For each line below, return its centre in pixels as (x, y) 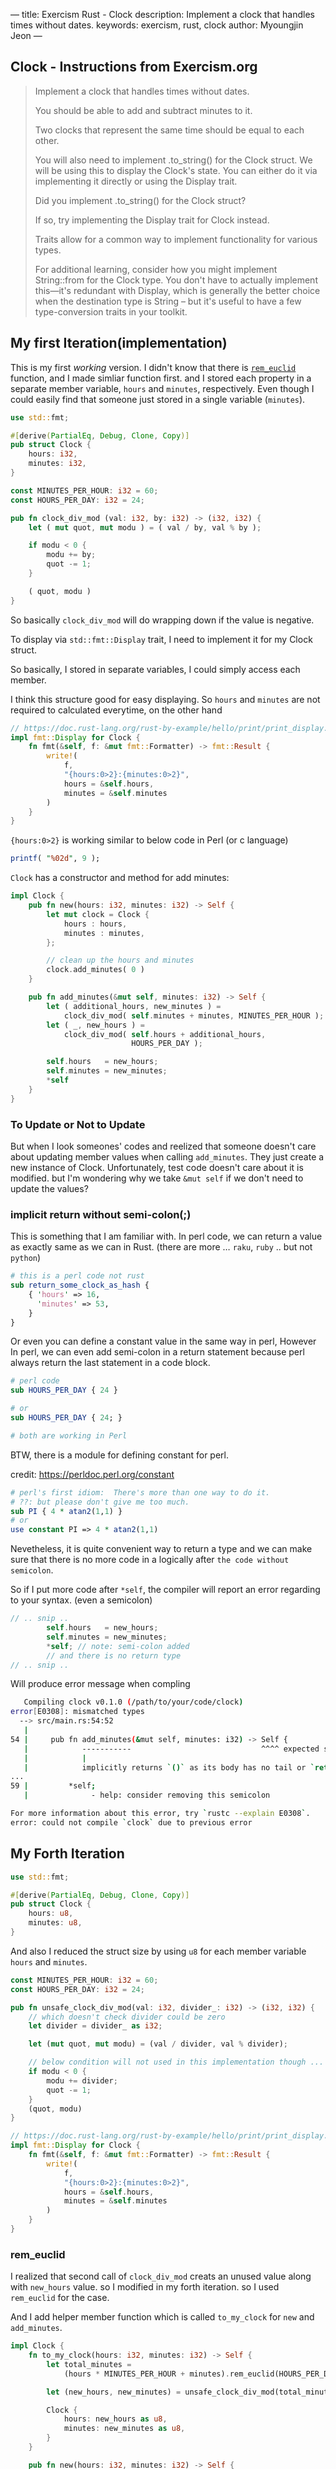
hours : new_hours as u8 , (115, 2419)
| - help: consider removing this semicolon (147, 1795)
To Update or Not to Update (78, 1124)
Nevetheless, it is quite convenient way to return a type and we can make (161, 1549)
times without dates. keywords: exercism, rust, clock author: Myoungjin (157, 25)
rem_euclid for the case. (60, 2298)
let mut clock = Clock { (98, 914)
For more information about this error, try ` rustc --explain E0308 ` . (160, 1814)
